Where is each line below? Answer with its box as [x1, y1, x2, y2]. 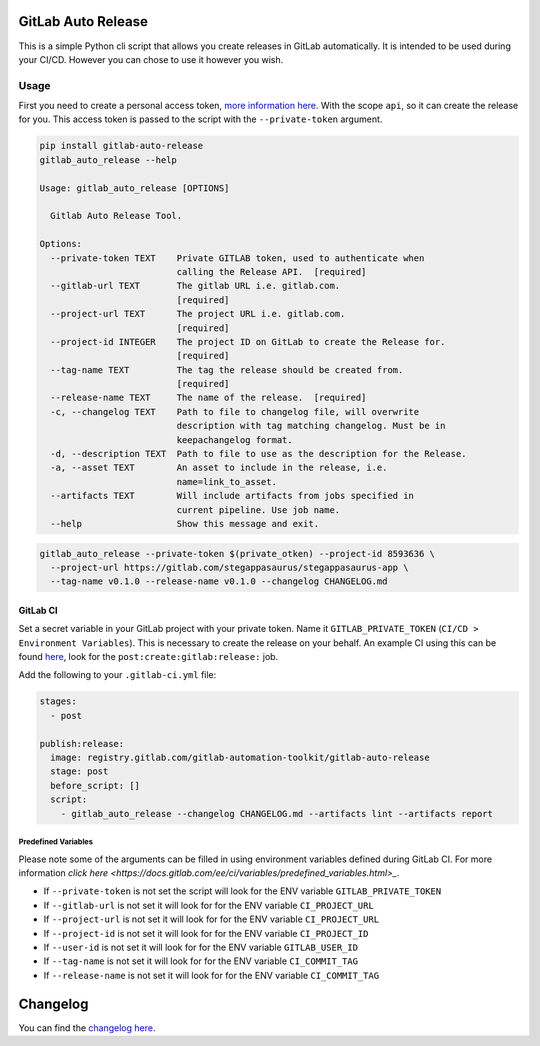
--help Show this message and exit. [50, 518, 320, 529]
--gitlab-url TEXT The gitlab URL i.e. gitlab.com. [50, 280, 341, 292]
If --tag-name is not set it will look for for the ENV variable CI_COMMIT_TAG [43, 955, 359, 967]
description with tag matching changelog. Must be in [176, 420, 446, 432]
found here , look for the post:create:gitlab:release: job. [18, 651, 279, 663]
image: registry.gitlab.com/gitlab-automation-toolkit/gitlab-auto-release [50, 752, 430, 764]
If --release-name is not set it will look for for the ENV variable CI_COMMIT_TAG [43, 969, 380, 981]
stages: [39, 696, 77, 707]
